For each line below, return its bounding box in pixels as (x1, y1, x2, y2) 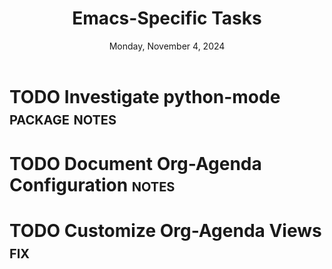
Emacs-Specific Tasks (72, 7, 262, 30)
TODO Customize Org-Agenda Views (9, 220, 322, 242)
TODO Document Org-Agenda (9, 153, 262, 176)
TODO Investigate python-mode (9, 85, 281, 108)
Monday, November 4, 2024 (108, 40, 226, 52)
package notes (9, 107, 117, 129)
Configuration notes (9, 174, 176, 197)
